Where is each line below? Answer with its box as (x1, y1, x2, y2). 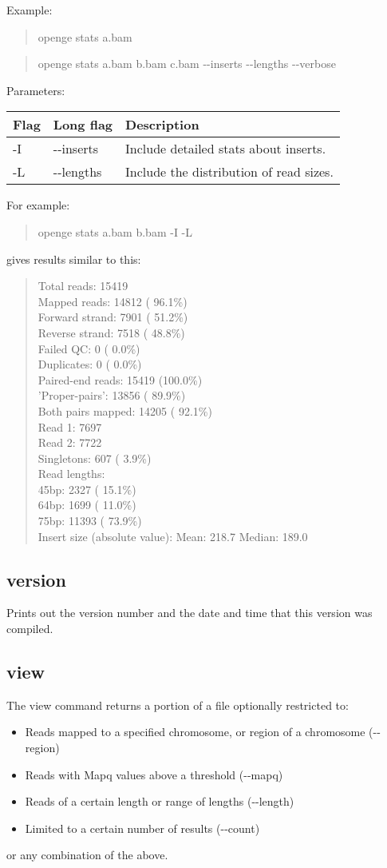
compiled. (6, 620, 53, 637)
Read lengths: (38, 465, 105, 482)
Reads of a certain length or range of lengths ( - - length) (25, 793, 294, 810)
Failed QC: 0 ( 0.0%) (38, 340, 140, 356)
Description (125, 115, 199, 134)
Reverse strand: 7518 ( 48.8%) (38, 324, 185, 340)
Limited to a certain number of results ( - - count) (25, 819, 260, 836)
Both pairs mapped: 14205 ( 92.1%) (38, 402, 212, 419)
